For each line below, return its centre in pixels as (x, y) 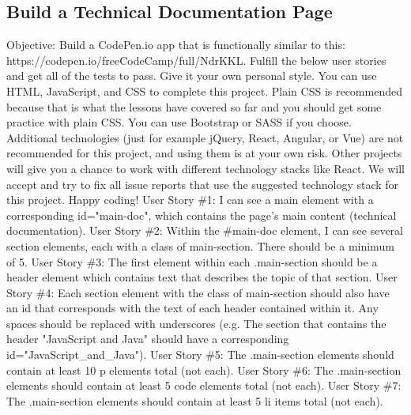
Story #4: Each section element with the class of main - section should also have (198, 292)
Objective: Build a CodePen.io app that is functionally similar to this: (176, 45)
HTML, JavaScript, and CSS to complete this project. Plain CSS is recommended (204, 91)
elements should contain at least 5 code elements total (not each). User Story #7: (204, 385)
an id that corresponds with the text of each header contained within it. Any (192, 308)
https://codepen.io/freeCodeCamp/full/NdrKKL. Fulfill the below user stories (196, 60)
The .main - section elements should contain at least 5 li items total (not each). (195, 400)
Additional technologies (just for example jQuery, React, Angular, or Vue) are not (205, 137)
